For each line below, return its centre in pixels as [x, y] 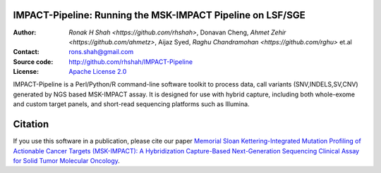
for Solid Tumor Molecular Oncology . [66, 160]
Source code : [33, 62]
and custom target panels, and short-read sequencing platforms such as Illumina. [131, 104]
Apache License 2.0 [98, 72]
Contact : [26, 52]
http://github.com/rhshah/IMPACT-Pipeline [131, 62]
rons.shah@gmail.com [101, 52]
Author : [25, 32]
